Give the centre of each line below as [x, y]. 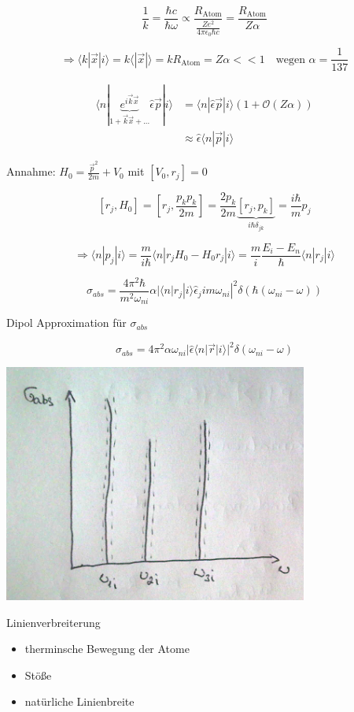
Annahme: [31, 171]
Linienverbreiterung [53, 622]
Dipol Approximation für [66, 323]
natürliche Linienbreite [79, 701]
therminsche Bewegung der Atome [107, 649]
